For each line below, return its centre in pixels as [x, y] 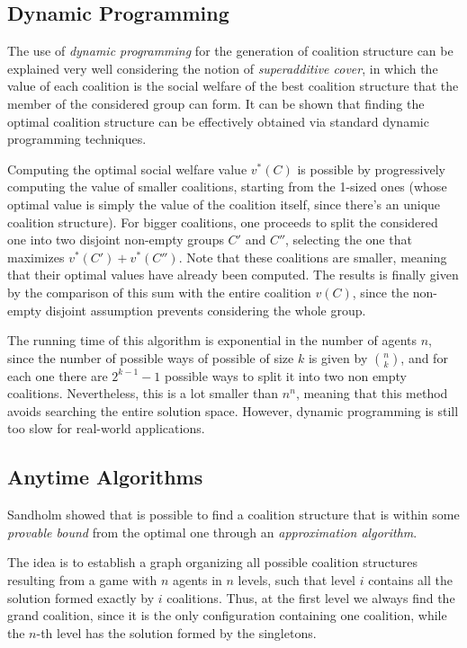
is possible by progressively [371, 169]
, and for [424, 357]
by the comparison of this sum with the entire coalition [159, 292]
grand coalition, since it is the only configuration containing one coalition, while [227, 615]
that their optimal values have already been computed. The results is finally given [233, 275]
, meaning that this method [372, 393]
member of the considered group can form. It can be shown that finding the [216, 103]
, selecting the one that [349, 240]
